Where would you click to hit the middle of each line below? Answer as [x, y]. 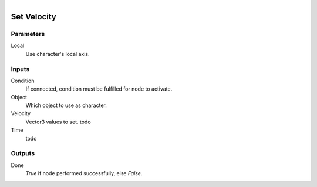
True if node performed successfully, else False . [84, 173]
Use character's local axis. [58, 54]
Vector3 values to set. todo [58, 122]
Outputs [23, 153]
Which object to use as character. [66, 105]
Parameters [28, 34]
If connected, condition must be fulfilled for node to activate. [99, 89]
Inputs [20, 69]
